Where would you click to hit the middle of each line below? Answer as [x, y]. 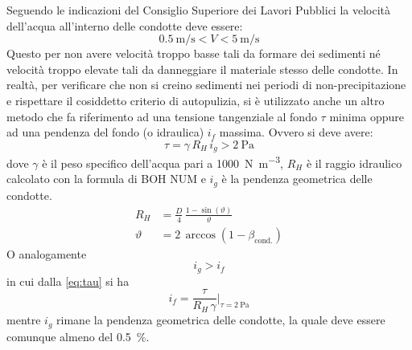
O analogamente [47, 253]
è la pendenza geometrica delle [297, 179]
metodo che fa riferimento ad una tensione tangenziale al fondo [162, 116]
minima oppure [367, 116]
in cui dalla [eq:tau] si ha [68, 281]
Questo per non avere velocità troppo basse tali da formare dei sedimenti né [194, 53]
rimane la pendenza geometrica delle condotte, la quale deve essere [221, 320]
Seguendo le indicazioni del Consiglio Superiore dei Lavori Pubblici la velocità [199, 10]
